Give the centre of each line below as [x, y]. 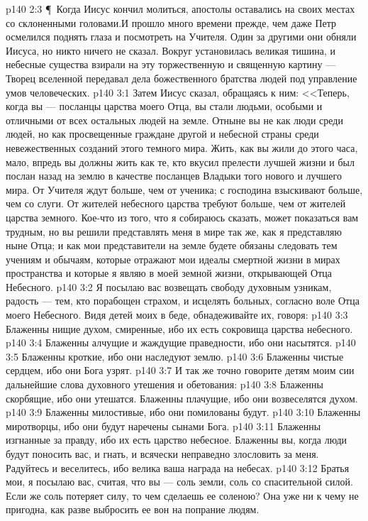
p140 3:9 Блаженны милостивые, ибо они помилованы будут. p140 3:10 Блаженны [183, 412]
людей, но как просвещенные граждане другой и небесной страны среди [162, 134]
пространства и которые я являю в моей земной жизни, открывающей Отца [169, 273]
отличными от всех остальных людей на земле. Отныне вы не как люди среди [174, 120]
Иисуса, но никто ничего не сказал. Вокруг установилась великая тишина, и [171, 50]
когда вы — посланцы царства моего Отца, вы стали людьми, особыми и [164, 106]
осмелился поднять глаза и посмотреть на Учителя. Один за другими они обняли [181, 37]
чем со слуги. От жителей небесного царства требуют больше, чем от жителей [176, 203]
